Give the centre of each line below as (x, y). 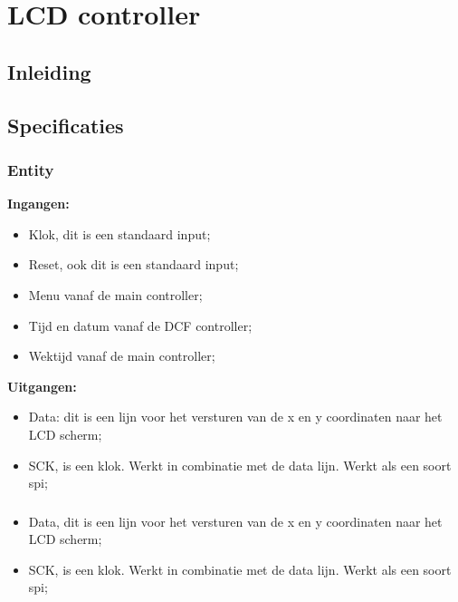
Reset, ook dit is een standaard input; (134, 264)
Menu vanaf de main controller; (115, 294)
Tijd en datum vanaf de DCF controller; (140, 325)
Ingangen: (38, 204)
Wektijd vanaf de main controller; (122, 356)
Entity (31, 169)
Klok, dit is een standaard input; (119, 233)
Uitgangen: (42, 386)
